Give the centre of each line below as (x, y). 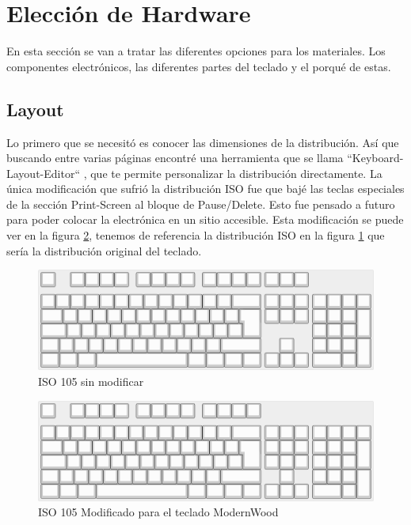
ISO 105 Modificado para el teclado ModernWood (158, 512)
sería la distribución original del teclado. (104, 250)
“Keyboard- (375, 158)
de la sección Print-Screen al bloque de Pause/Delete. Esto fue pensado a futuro (201, 204)
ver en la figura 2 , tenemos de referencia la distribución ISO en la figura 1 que (196, 235)
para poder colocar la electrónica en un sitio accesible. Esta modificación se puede (205, 219)
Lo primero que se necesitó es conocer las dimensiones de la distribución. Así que (203, 142)
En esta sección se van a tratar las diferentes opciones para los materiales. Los (196, 51)
